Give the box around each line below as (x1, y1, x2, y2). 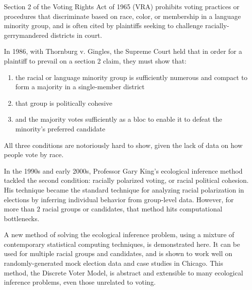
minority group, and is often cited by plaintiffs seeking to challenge (4, 20, 203, 31)
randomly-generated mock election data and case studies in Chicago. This (4, 258, 223, 268)
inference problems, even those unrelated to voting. (4, 277, 156, 287)
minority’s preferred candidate (15, 123, 105, 133)
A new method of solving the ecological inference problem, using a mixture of (4, 229, 235, 240)
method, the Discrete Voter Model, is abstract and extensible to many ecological (4, 267, 243, 277)
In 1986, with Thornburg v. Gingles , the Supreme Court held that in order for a (4, 46, 242, 56)
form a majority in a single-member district (15, 81, 145, 92)
